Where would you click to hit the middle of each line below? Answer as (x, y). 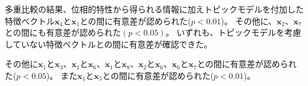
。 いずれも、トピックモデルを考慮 (233, 32)
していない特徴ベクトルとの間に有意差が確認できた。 (109, 44)
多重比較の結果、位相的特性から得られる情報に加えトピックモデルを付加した (154, 9)
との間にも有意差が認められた (63, 32)
